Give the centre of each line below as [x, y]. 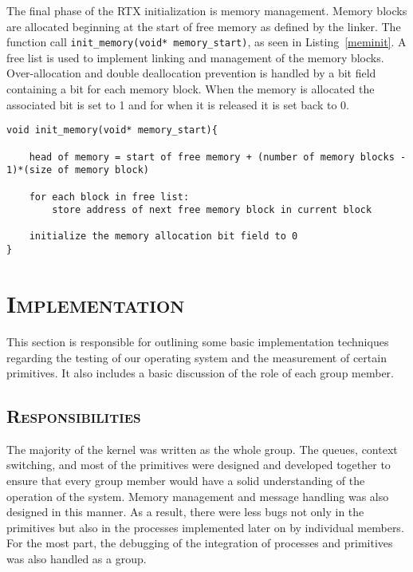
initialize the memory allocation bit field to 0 [163, 237]
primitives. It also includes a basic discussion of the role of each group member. [200, 373]
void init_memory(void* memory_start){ [112, 130]
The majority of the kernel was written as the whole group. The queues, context [202, 449]
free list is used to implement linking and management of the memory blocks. [195, 57]
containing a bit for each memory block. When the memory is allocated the [191, 89]
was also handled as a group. [77, 559]
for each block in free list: [109, 197]
